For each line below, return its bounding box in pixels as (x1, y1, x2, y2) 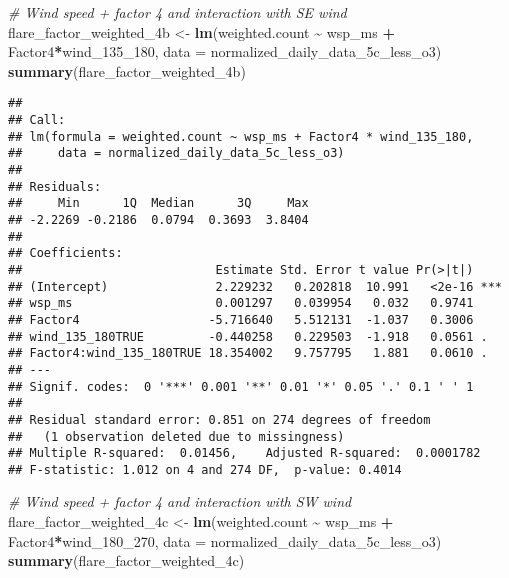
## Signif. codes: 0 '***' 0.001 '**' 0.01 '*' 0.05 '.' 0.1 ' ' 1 (8, 379, 474, 394)
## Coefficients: (8, 246, 123, 261)
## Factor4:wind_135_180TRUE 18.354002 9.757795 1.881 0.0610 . (8, 346, 488, 361)
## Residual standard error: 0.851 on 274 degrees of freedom (8, 412, 431, 427)
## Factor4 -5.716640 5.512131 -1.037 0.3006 (8, 312, 474, 327)
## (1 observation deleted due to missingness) (8, 429, 345, 444)
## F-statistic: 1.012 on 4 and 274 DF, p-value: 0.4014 (8, 462, 402, 477)
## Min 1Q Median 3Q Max (8, 196, 309, 211)
